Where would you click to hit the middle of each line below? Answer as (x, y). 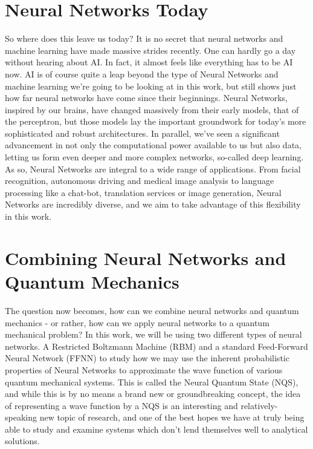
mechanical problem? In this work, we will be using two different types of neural (153, 334)
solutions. (22, 441)
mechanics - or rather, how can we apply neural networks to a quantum (137, 322)
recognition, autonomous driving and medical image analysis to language (140, 181)
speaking (21, 417)
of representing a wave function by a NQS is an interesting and (121, 405)
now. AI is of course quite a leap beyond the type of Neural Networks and (142, 74)
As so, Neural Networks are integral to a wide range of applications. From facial (153, 169)
